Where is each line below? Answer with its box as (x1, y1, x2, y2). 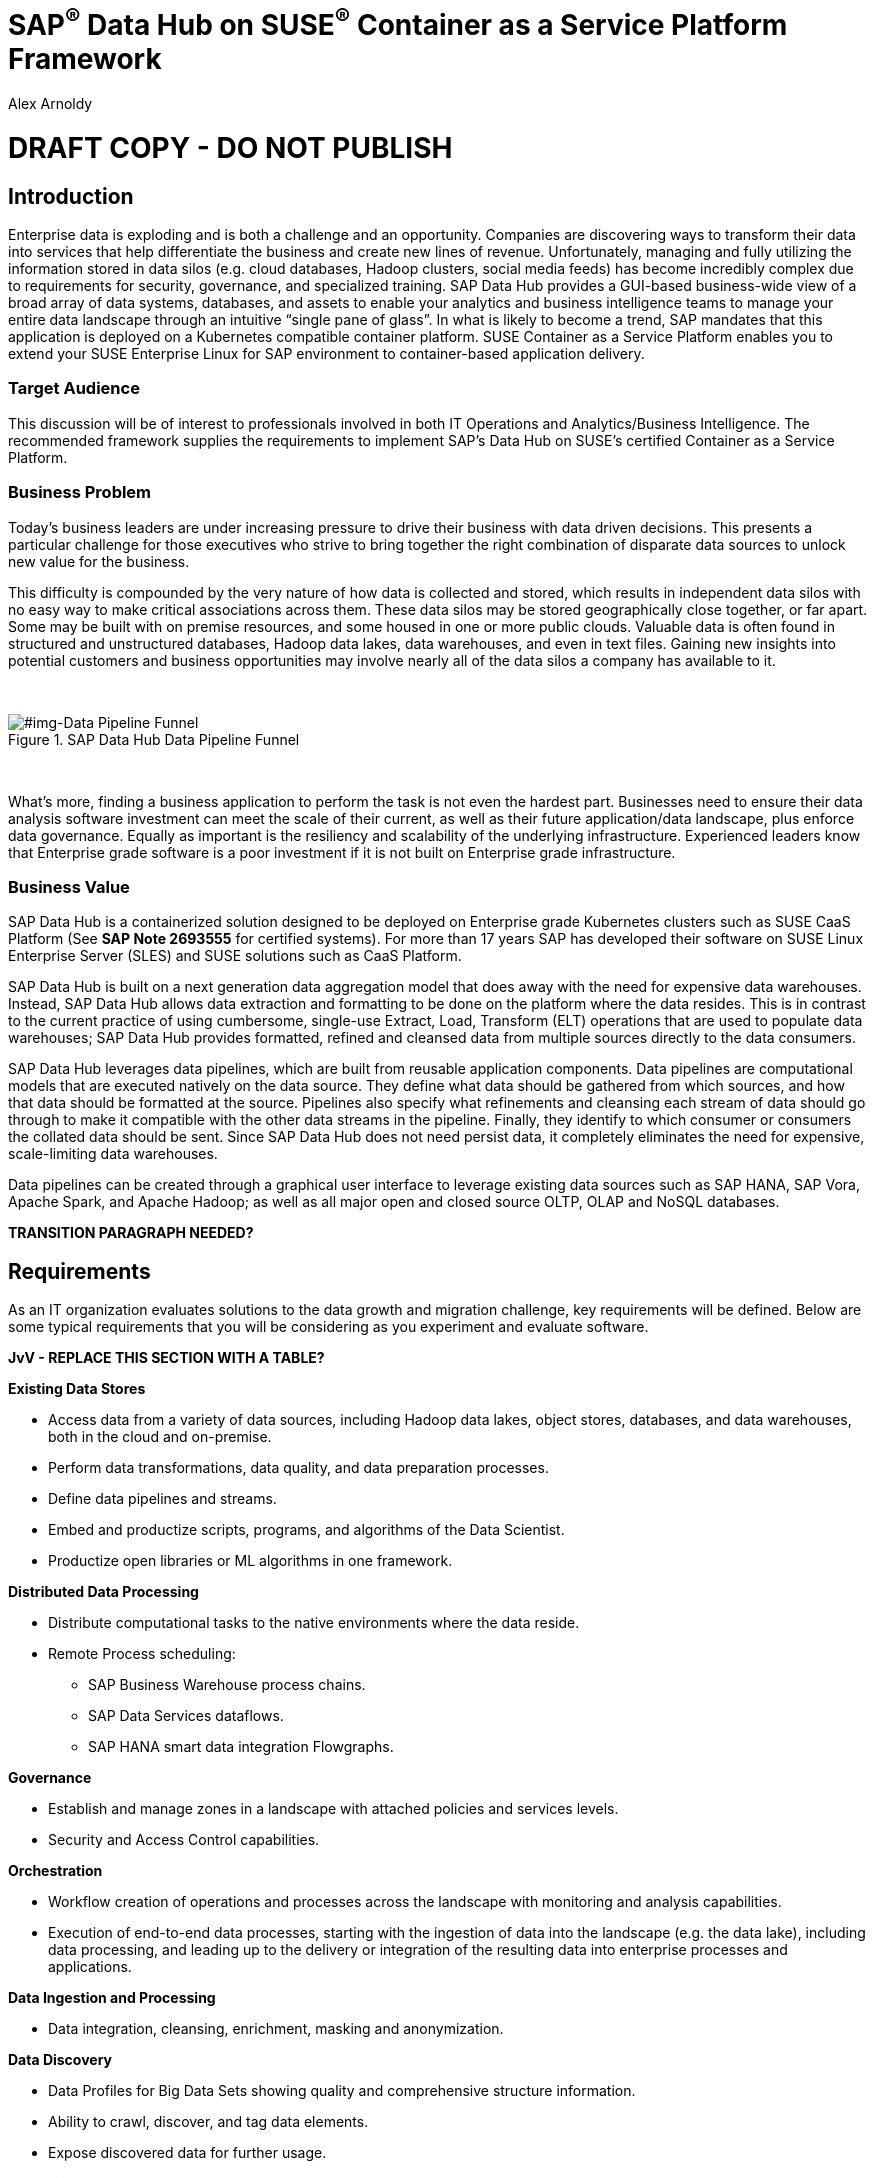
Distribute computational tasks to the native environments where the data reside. (48, 1614, 580, 1632)
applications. (48, 1958, 132, 1976)
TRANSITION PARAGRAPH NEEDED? (8, 1224, 254, 1242)
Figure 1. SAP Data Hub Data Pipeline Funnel (8, 730, 300, 748)
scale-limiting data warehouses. (8, 1145, 218, 1163)
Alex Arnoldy (8, 95, 93, 113)
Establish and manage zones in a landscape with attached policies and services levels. (48, 1800, 619, 1818)
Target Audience (8, 378, 140, 399)
